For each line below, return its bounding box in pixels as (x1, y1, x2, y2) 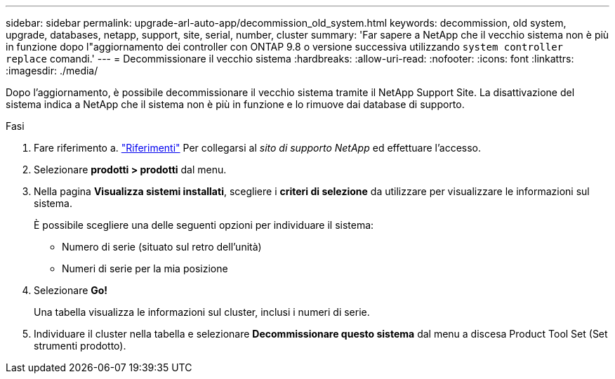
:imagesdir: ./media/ (6, 65, 98, 77)
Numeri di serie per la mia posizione (62, 262, 228, 274)
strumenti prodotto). (34, 340, 126, 352)
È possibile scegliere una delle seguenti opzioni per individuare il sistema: (34, 219, 374, 231)
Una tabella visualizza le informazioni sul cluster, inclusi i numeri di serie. (34, 306, 370, 318)
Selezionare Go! (34, 284, 108, 296)
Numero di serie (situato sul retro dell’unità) (62, 241, 262, 253)
